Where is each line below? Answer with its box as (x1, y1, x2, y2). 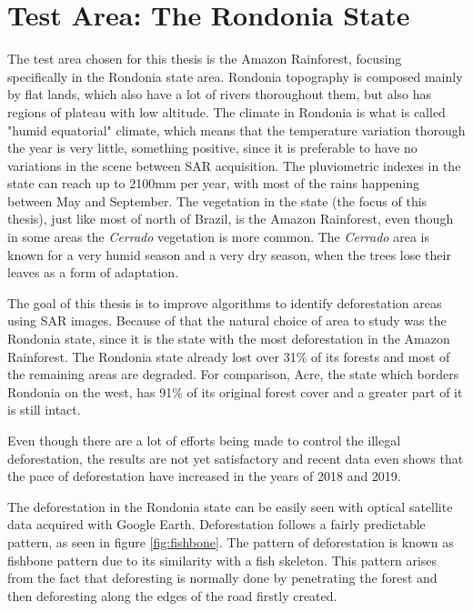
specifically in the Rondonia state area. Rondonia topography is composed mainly (7, 66, 463, 85)
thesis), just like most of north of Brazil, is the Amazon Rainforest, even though (7, 209, 454, 228)
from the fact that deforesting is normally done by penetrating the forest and (7, 568, 438, 587)
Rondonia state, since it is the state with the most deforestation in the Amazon (7, 329, 450, 348)
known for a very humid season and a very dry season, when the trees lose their (7, 245, 451, 264)
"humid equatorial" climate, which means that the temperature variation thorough (7, 120, 466, 139)
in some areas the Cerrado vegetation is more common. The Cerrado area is (7, 227, 429, 246)
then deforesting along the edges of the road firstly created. (7, 586, 337, 605)
